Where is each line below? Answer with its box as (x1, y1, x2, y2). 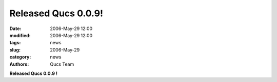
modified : (9, 32, 31, 38)
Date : (9, 25, 22, 32)
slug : (9, 46, 21, 53)
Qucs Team (50, 61, 74, 67)
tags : (9, 40, 21, 46)
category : (9, 54, 31, 60)
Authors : (9, 61, 29, 67)
